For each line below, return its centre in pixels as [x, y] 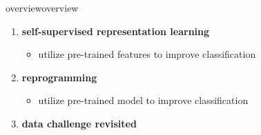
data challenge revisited [79, 123]
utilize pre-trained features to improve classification [147, 54]
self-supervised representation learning [116, 31]
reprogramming [59, 77]
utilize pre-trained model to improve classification [143, 100]
